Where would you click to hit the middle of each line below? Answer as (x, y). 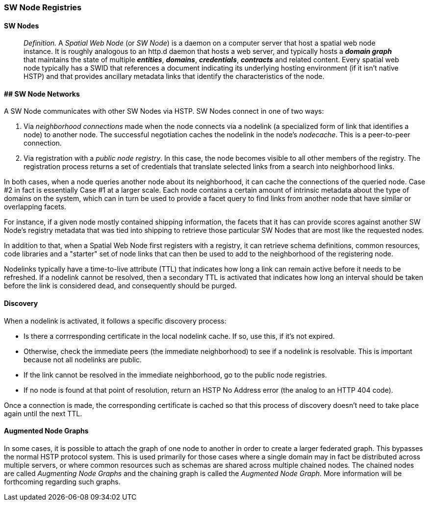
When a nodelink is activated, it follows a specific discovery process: (115, 321)
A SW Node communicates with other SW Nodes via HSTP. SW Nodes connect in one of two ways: (164, 111)
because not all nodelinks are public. (83, 359)
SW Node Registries (43, 7)
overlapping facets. (35, 207)
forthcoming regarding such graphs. (62, 481)
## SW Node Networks (42, 94)
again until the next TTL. (43, 413)
